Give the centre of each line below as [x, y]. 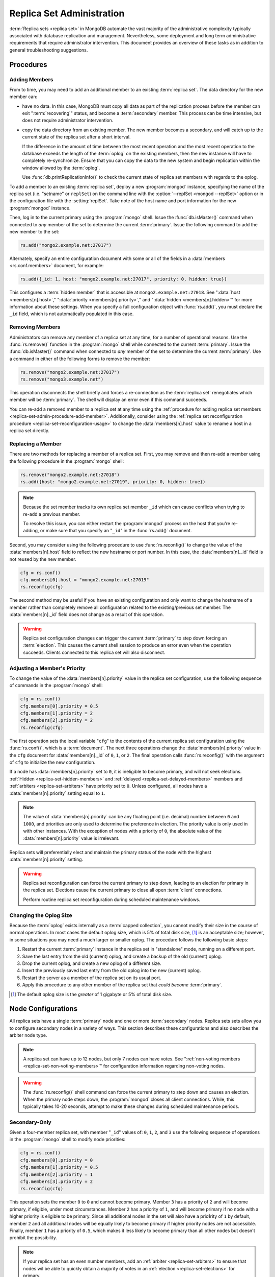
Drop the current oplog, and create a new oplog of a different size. [92, 963]
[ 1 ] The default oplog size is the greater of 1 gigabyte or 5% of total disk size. [92, 994]
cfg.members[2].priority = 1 [57, 1174]
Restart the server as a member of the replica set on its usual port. [92, 978]
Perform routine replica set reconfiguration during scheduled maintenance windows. [112, 900]
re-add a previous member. [52, 514]
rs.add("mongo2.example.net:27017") [66, 245]
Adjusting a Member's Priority [48, 668]
